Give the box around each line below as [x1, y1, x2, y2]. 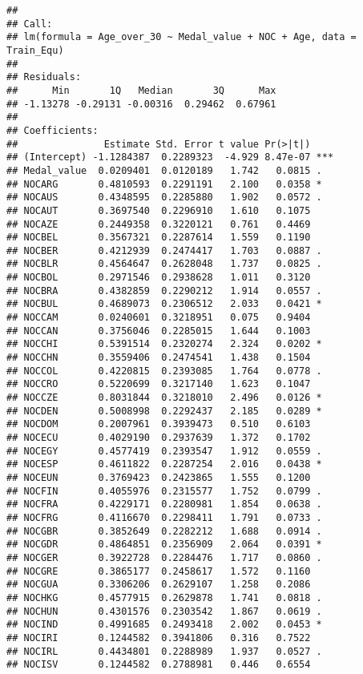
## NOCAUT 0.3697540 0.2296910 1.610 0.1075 [6, 204, 311, 216]
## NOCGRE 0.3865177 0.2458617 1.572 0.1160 [6, 565, 311, 577]
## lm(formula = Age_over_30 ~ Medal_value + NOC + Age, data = [6, 31, 357, 43]
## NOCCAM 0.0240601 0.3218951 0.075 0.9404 [6, 312, 311, 324]
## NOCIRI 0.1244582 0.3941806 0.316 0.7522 [6, 632, 311, 644]
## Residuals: [6, 71, 82, 83]
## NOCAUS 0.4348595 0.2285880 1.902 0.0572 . [6, 192, 322, 204]
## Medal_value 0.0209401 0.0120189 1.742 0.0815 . [6, 164, 322, 176]
